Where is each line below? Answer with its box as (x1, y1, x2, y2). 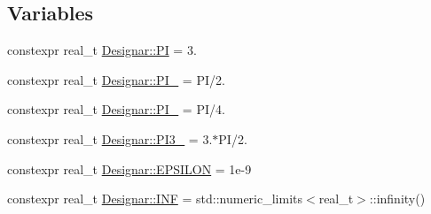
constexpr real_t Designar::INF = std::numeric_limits (7, 189, 302, 208)
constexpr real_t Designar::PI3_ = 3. (7, 129, 213, 148)
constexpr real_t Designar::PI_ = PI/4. (7, 100, 225, 118)
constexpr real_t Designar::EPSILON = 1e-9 (7, 159, 252, 178)
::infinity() (369, 189, 426, 208)
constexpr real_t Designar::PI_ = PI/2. (7, 70, 225, 88)
